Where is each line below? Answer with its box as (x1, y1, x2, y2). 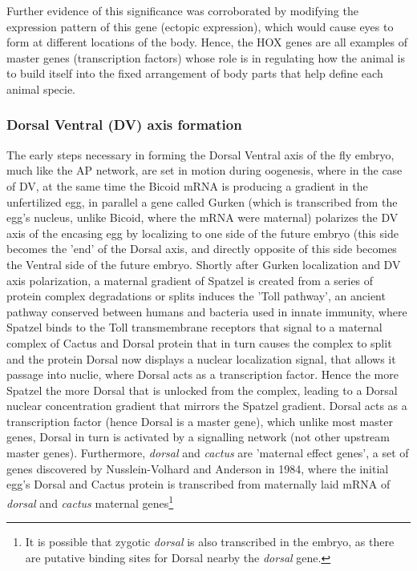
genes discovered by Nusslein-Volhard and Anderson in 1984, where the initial (6, 460, 389, 477)
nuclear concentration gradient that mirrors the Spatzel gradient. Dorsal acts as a (6, 397, 407, 414)
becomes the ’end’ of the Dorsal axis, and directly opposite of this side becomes (6, 240, 397, 257)
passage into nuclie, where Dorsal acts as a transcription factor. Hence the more (6, 366, 399, 383)
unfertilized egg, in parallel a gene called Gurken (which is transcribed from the (6, 193, 398, 210)
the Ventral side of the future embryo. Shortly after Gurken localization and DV (6, 255, 401, 272)
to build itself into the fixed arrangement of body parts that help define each (6, 65, 383, 82)
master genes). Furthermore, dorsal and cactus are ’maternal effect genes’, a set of (6, 444, 409, 461)
